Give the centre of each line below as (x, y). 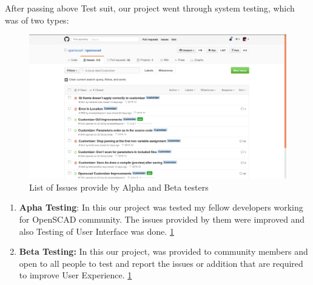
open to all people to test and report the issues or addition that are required (161, 263)
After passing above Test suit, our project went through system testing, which (150, 8)
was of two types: (37, 20)
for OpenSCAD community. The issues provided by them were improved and (162, 219)
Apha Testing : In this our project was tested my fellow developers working (161, 207)
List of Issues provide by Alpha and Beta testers (119, 187)
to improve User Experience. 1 (76, 275)
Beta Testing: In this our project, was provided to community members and (163, 251)
